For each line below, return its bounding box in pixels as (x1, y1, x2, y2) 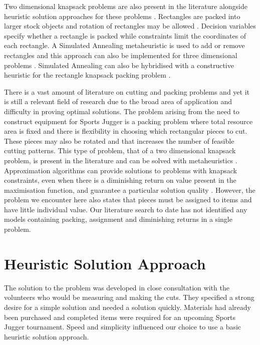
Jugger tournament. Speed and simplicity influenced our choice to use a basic (4, 321, 241, 332)
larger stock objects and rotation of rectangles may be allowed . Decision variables (4, 21, 256, 31)
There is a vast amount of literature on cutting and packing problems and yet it (4, 86, 250, 97)
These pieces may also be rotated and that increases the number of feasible (4, 135, 234, 146)
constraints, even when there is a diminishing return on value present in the (4, 175, 236, 185)
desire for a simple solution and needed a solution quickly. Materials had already (4, 301, 251, 312)
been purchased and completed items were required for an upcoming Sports (4, 311, 236, 322)
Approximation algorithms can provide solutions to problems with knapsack (4, 165, 237, 175)
